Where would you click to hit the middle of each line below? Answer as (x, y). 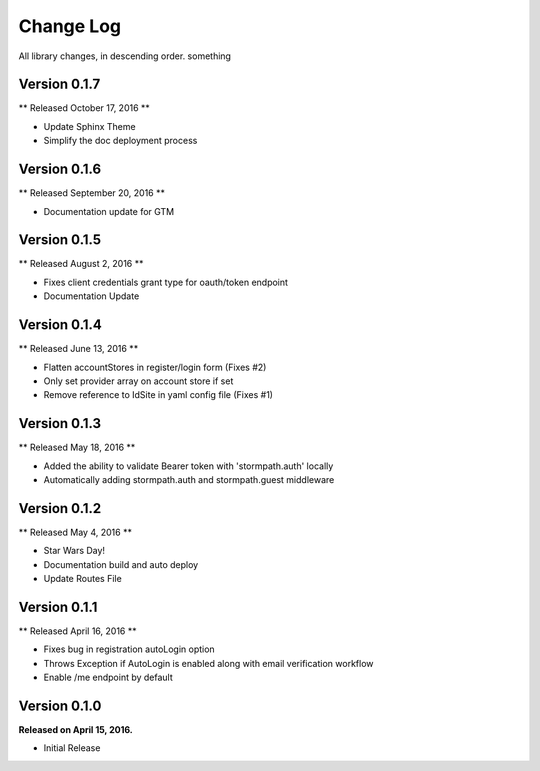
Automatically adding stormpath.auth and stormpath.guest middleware (189, 479)
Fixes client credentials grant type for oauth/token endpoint (166, 282)
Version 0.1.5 (60, 240)
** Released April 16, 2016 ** (77, 631)
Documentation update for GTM (109, 211)
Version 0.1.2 (60, 508)
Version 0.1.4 (60, 325)
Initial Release (72, 748)
